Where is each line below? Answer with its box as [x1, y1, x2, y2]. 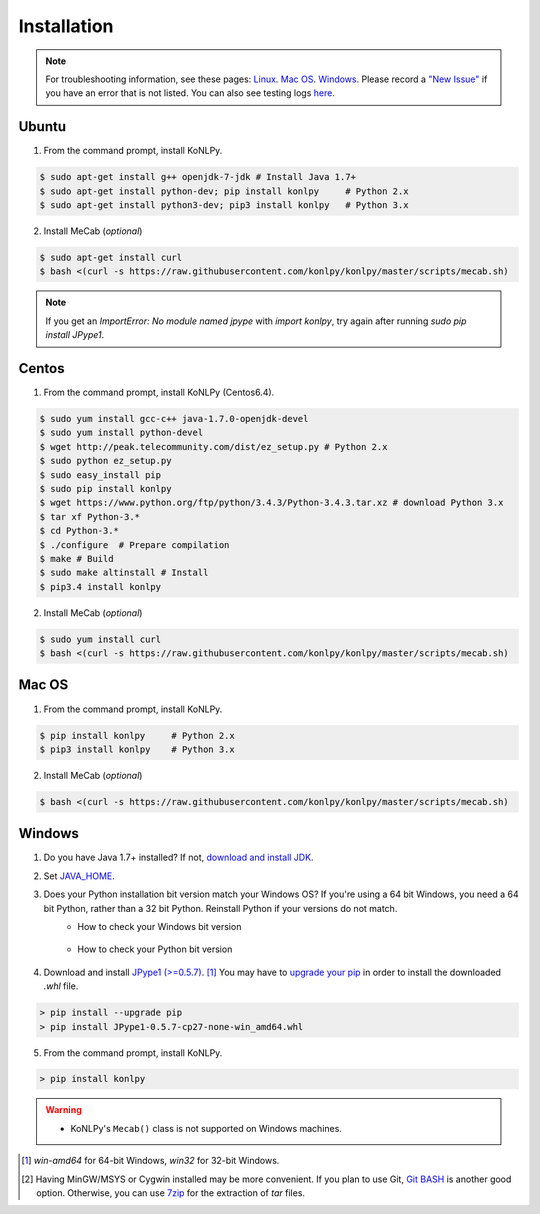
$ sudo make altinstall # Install [39, 567, 209, 579]
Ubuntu [18, 118, 67, 135]
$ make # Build [39, 553, 114, 564]
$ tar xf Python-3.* [39, 511, 140, 522]
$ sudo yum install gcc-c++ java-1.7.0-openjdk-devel [39, 413, 309, 425]
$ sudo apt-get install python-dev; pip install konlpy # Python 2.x [39, 185, 409, 197]
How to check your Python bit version [77, 943, 233, 955]
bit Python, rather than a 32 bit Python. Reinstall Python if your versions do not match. [43, 902, 398, 914]
